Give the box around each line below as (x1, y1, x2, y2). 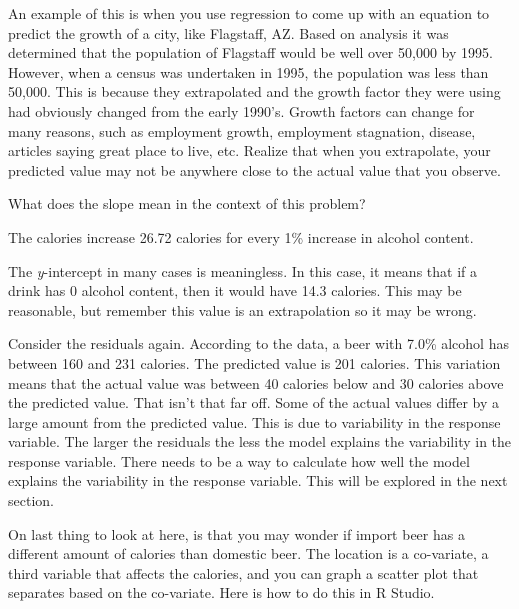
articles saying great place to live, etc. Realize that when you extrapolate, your (8, 140, 491, 161)
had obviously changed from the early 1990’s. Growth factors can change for (8, 100, 475, 121)
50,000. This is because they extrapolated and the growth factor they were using (8, 81, 501, 102)
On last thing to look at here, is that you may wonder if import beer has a (8, 523, 465, 544)
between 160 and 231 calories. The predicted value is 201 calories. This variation (8, 352, 501, 373)
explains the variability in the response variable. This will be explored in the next (8, 470, 508, 491)
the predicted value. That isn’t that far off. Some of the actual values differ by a (8, 392, 500, 413)
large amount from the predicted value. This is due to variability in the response (8, 411, 501, 432)
